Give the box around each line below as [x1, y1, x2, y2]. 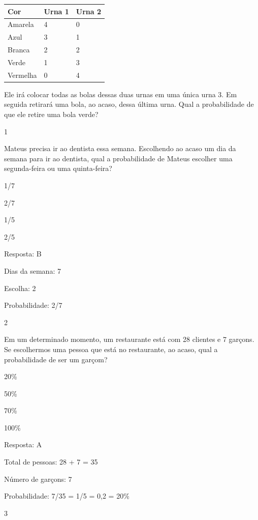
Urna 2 [76, 6, 102, 16]
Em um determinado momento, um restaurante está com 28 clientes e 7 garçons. [4, 334, 254, 344]
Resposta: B [4, 248, 42, 259]
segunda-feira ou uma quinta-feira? [4, 163, 112, 174]
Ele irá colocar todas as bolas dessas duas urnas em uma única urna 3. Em [4, 89, 237, 99]
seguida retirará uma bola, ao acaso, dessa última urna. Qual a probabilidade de [4, 99, 254, 109]
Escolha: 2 [4, 282, 36, 293]
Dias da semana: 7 [4, 265, 61, 276]
